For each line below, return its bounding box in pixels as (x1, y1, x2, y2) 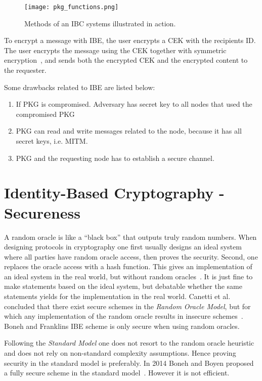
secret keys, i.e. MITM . (16, 136, 88, 146)
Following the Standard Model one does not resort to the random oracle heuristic (4, 337, 254, 348)
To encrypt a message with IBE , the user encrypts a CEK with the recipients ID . (4, 35, 256, 46)
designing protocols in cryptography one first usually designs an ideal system (4, 241, 242, 252)
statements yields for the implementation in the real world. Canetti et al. (4, 291, 231, 302)
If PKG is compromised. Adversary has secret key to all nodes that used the (16, 99, 252, 109)
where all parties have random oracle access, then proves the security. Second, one (4, 251, 258, 262)
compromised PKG (16, 108, 75, 119)
